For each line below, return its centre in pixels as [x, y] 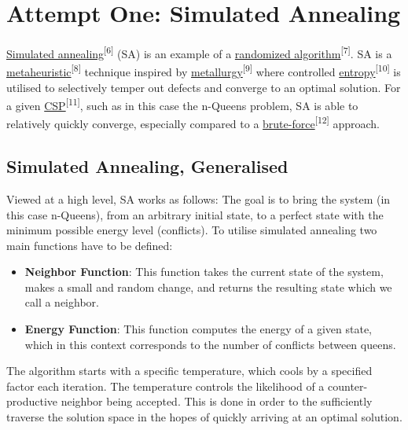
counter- [347, 386]
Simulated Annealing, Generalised [147, 166]
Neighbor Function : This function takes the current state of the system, [204, 272]
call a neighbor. [62, 302]
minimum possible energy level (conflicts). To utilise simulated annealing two [192, 230]
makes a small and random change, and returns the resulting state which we [208, 287]
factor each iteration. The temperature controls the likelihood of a [165, 386]
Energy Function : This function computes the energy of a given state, [198, 329]
